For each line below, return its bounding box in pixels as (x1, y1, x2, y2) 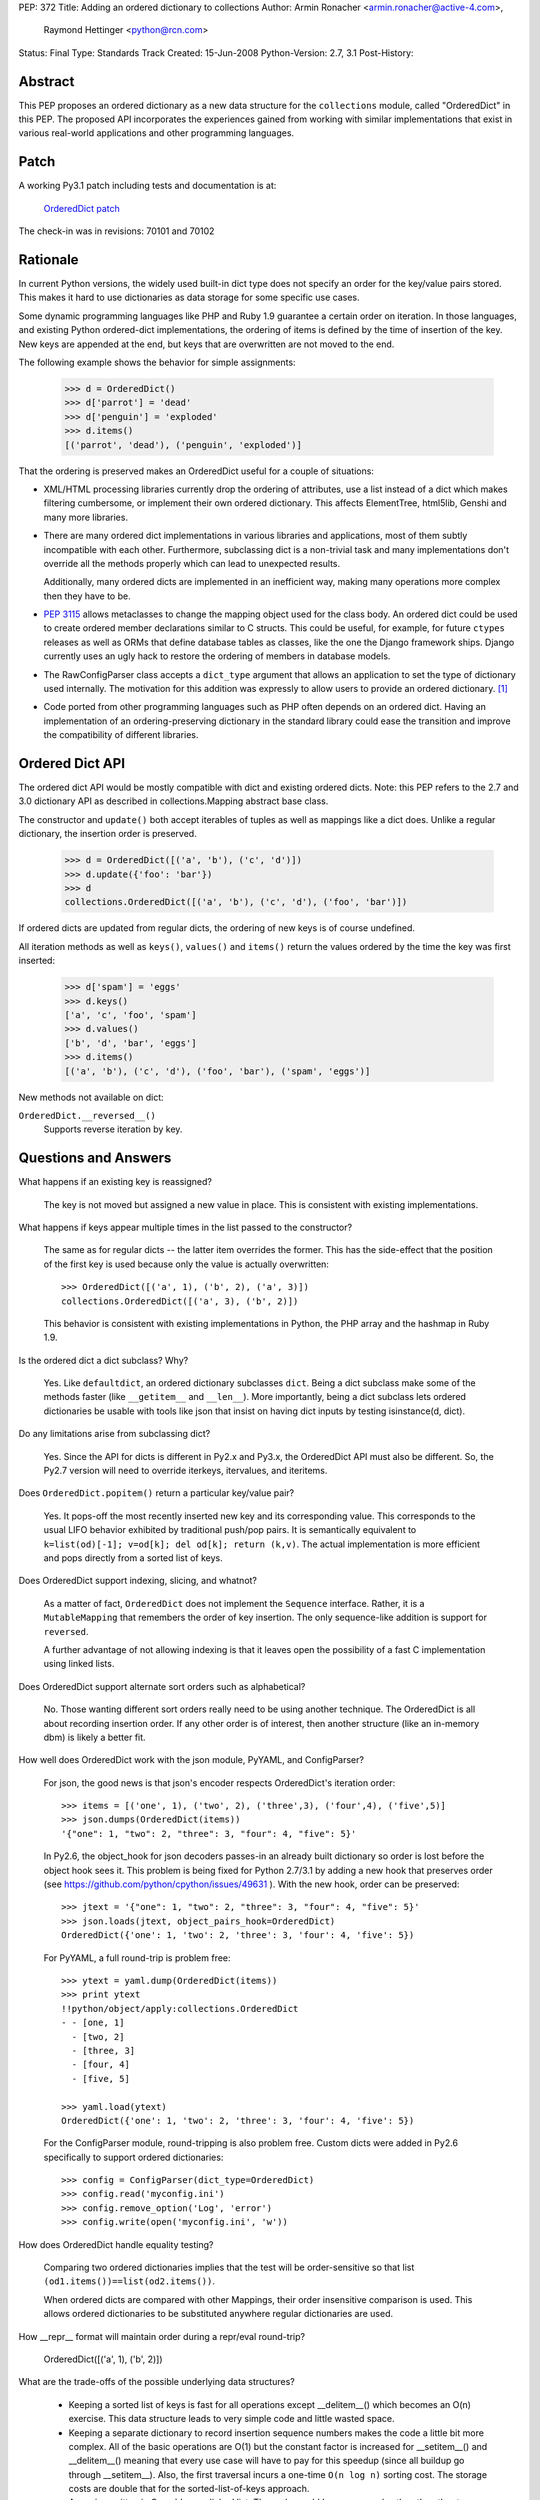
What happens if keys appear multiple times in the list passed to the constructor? (18, 1221, 353, 1233)
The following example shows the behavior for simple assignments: (18, 356, 296, 369)
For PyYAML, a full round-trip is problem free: (43, 1951, 231, 1964)
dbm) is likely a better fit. (43, 1731, 146, 1743)
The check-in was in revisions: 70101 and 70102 (18, 225, 215, 237)
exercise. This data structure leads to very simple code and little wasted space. (68, 2413, 395, 2425)
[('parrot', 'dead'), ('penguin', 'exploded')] (64, 439, 302, 450)
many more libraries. (43, 511, 129, 523)
